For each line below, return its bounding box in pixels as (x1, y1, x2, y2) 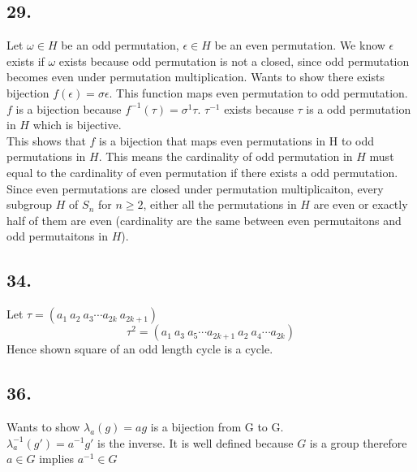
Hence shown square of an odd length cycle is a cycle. (6, 340, 273, 357)
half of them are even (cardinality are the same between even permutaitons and (6, 211, 402, 228)
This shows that (6, 132, 86, 149)
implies (39, 450, 75, 467)
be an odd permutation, (61, 37, 179, 54)
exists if (6, 52, 45, 69)
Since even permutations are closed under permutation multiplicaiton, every (6, 180, 384, 197)
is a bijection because (15, 100, 122, 117)
